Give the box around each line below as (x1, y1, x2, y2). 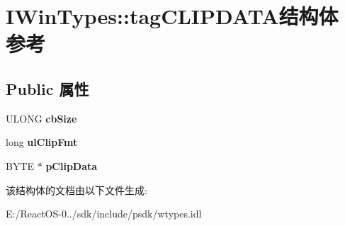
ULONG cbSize (6, 111, 77, 125)
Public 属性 (6, 77, 89, 99)
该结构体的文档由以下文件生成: (6, 182, 147, 197)
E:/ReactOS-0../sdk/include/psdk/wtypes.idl (6, 206, 202, 221)
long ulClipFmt (6, 135, 78, 149)
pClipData (45, 158, 98, 173)
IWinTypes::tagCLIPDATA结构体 (6, 1, 339, 30)
